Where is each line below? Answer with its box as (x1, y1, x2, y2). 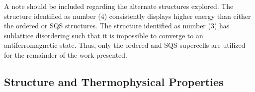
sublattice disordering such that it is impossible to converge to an (4, 30, 203, 40)
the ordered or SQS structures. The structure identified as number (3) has (4, 20, 230, 31)
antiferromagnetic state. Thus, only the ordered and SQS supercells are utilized (4, 40, 246, 50)
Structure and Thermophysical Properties (4, 74, 224, 89)
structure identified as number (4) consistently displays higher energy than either (4, 10, 251, 21)
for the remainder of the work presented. (4, 49, 127, 60)
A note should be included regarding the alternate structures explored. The (4, 1, 234, 11)
